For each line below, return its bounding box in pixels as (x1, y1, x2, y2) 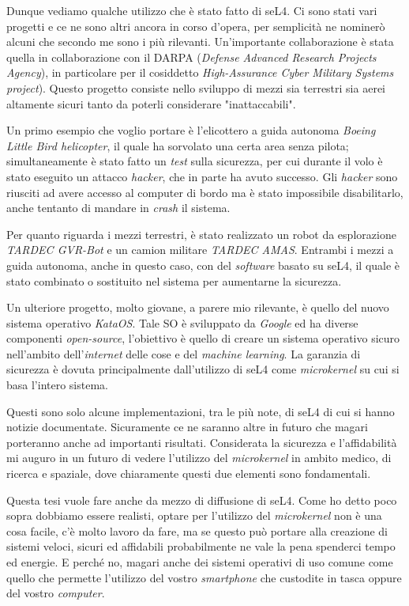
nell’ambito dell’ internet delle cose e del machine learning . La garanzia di (6, 345, 361, 362)
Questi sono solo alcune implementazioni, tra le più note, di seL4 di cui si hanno (6, 403, 395, 419)
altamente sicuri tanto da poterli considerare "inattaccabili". (6, 95, 296, 112)
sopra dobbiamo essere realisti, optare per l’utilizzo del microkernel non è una (6, 507, 382, 524)
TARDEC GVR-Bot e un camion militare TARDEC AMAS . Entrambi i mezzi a (6, 241, 394, 258)
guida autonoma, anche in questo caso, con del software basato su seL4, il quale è (6, 256, 400, 273)
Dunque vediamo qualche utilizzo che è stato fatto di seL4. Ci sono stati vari (6, 2, 377, 18)
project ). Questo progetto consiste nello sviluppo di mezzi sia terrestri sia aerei (6, 79, 385, 96)
